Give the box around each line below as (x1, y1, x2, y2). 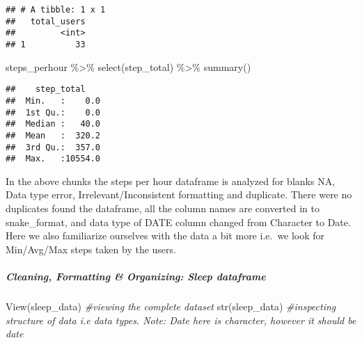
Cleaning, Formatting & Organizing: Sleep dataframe (6, 269, 266, 283)
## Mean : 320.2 (6, 130, 101, 141)
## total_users (6, 16, 86, 26)
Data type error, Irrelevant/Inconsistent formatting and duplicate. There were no (6, 187, 352, 202)
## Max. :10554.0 (6, 154, 101, 164)
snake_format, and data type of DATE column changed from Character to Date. (6, 214, 351, 229)
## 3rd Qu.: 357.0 (6, 142, 101, 152)
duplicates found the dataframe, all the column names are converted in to (6, 201, 320, 215)
